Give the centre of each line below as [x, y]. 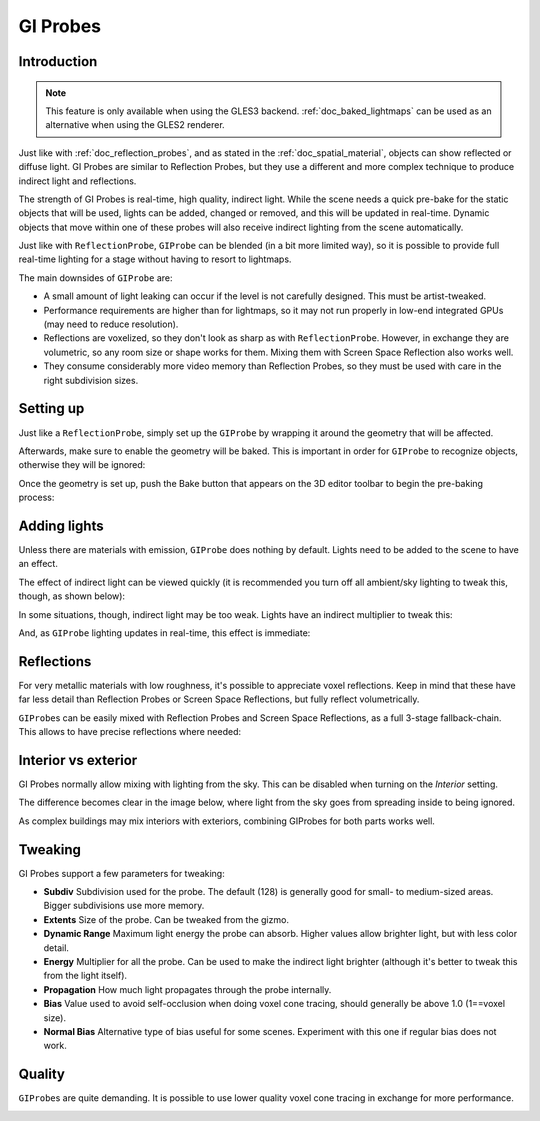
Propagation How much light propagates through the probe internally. [187, 989]
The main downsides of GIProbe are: [95, 277]
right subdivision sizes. [91, 380]
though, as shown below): [71, 596]
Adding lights [61, 525]
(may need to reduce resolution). [111, 324]
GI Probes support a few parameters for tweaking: [121, 873]
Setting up [51, 408]
